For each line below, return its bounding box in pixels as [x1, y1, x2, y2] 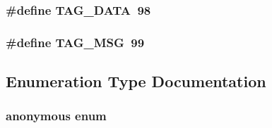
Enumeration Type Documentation [6, 70, 266, 92]
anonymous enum [6, 107, 107, 124]
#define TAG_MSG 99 [6, 33, 145, 51]
